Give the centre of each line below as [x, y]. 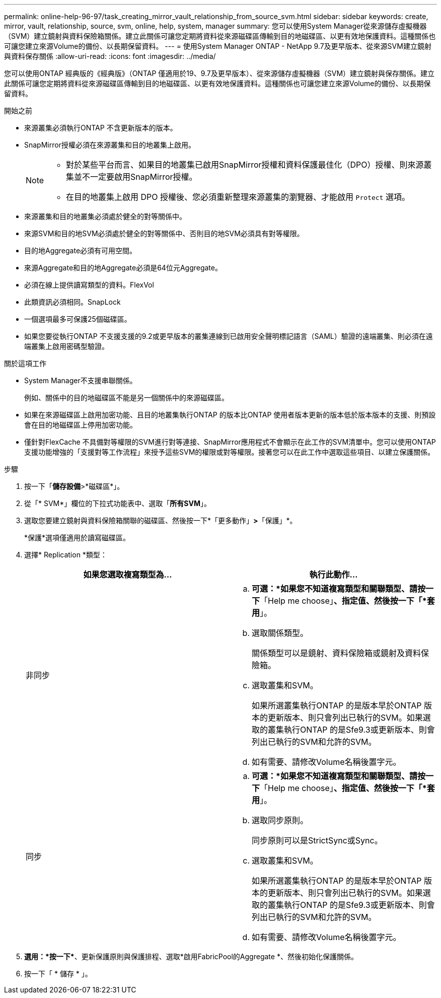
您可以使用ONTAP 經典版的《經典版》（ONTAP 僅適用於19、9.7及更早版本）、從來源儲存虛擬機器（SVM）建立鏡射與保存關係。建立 [219, 73]
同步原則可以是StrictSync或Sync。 [317, 840]
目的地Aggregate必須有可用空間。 [81, 251]
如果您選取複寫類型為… [128, 575]
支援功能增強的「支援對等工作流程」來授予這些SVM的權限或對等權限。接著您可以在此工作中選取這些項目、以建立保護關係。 [230, 452]
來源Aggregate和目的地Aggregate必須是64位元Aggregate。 [123, 268]
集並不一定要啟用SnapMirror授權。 [132, 177]
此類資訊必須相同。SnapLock [72, 302]
